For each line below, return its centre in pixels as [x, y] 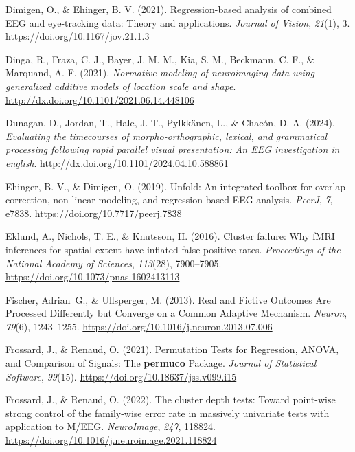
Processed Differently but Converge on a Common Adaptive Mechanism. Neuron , [176, 313]
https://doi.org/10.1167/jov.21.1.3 [78, 36]
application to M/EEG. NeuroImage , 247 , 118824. [111, 426]
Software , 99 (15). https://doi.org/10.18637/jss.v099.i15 [121, 376]
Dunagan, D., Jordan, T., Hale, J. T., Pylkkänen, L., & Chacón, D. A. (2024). [170, 123]
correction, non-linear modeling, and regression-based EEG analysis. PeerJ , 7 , [169, 200]
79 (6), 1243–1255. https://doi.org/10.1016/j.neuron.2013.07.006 [139, 326]
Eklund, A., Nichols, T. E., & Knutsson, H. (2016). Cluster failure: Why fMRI [170, 236]
